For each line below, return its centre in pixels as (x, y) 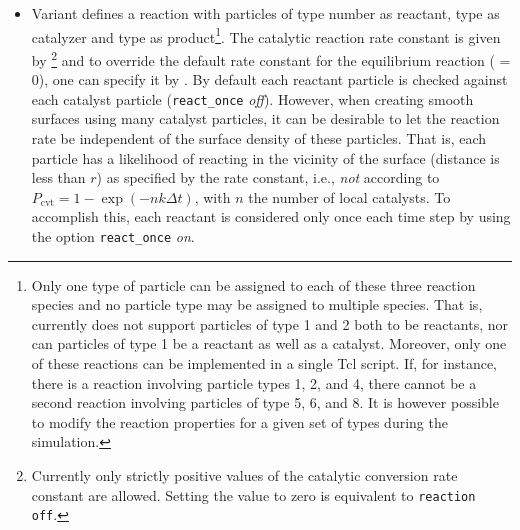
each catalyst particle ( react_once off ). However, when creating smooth (252, 98)
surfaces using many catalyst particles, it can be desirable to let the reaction (265, 118)
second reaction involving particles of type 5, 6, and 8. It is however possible (265, 402)
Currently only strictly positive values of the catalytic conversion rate (244, 474)
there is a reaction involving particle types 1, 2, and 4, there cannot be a (254, 382)
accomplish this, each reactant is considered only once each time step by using (271, 216)
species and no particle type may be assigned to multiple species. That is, (257, 304)
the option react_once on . (113, 235)
